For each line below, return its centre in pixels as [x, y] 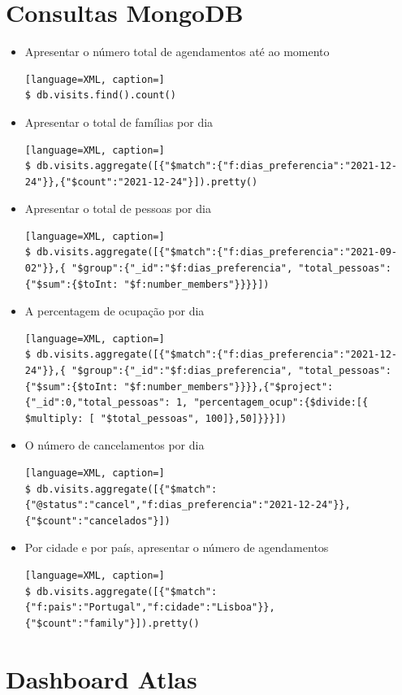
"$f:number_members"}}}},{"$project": [229, 387]
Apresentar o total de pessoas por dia [118, 208]
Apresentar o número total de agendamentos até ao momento [177, 52]
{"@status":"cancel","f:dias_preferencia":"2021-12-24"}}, [188, 505]
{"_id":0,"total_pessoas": [97, 403]
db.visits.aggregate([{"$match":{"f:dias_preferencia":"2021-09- [217, 252]
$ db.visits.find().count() [100, 96]
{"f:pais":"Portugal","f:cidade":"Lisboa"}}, [150, 608]
